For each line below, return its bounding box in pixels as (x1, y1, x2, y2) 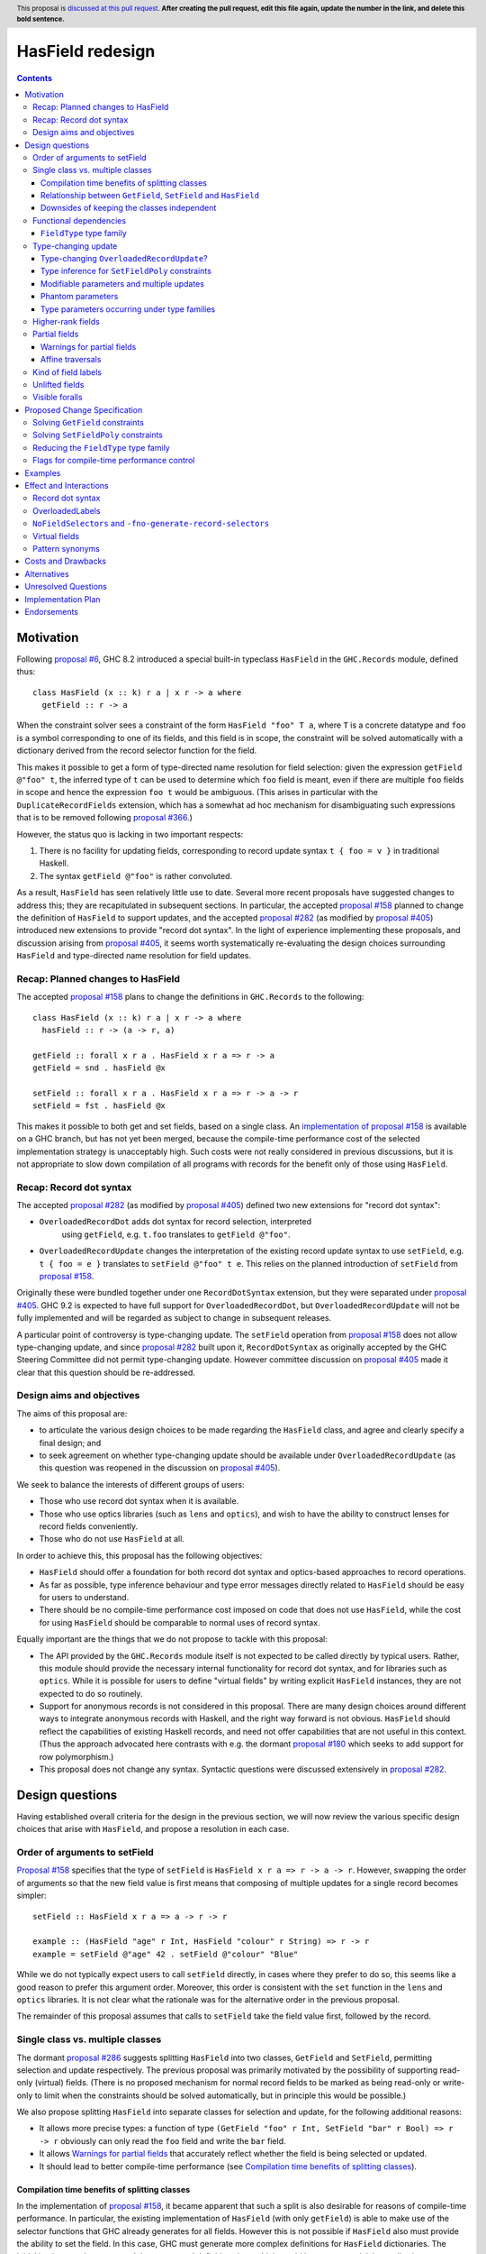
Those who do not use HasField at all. (39, 1534, 184, 1544)
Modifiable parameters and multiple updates (40, 278, 204, 289)
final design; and (39, 1437, 102, 1448)
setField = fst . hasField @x (32, 1101, 166, 1111)
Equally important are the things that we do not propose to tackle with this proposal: (16, 1634, 328, 1645)
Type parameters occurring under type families (40, 303, 216, 315)
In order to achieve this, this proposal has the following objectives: (16, 1550, 263, 1561)
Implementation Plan (24, 593, 101, 604)
